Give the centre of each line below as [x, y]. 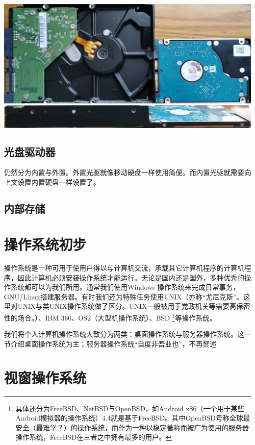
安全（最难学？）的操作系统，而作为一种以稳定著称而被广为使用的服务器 [132, 427]
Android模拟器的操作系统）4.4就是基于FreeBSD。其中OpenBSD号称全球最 [133, 418]
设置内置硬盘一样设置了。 [59, 182]
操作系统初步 [45, 244]
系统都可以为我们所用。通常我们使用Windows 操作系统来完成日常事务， [125, 287]
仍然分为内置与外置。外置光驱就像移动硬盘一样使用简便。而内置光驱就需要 [124, 172]
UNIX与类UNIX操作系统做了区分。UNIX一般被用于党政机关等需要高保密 [134, 306]
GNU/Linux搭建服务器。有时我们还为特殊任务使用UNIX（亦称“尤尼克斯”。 [124, 296]
